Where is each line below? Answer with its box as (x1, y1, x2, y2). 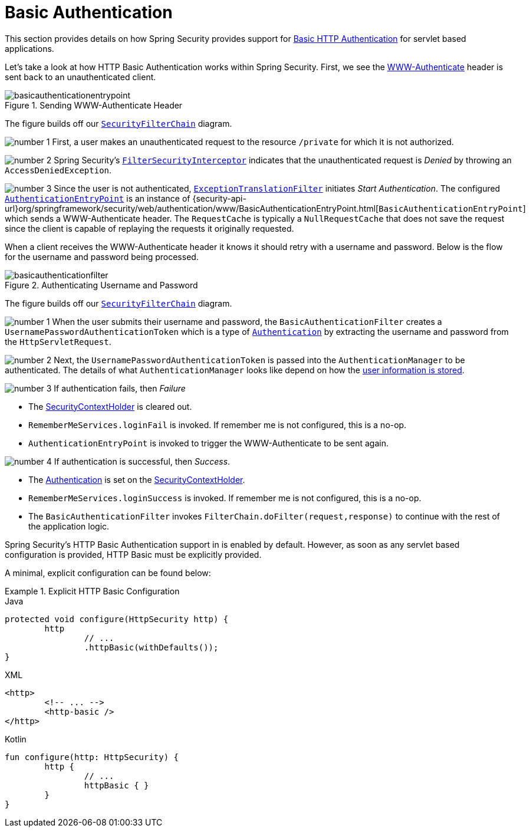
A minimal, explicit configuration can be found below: (5, 567, 211, 578)
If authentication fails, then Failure (54, 383, 186, 393)
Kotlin (5, 734, 27, 744)
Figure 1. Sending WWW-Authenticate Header (5, 100, 183, 110)
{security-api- (192, 193, 246, 203)
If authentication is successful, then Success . (54, 456, 231, 466)
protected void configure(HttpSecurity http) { (5, 614, 229, 624)
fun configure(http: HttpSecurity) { (5, 752, 179, 762)
